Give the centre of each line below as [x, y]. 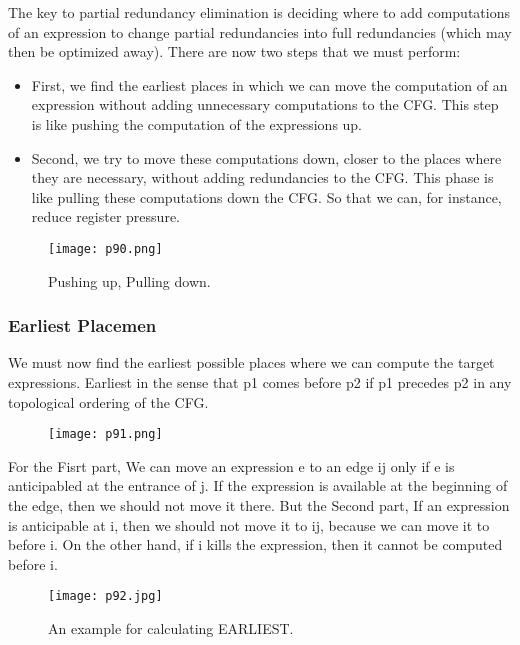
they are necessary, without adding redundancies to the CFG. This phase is [262, 177]
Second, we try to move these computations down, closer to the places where [266, 157]
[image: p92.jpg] [105, 596]
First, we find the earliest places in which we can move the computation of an [269, 84]
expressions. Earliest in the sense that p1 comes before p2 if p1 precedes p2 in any [260, 382]
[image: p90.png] [105, 248]
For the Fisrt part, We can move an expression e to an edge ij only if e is [231, 465]
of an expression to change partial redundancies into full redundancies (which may [260, 31]
